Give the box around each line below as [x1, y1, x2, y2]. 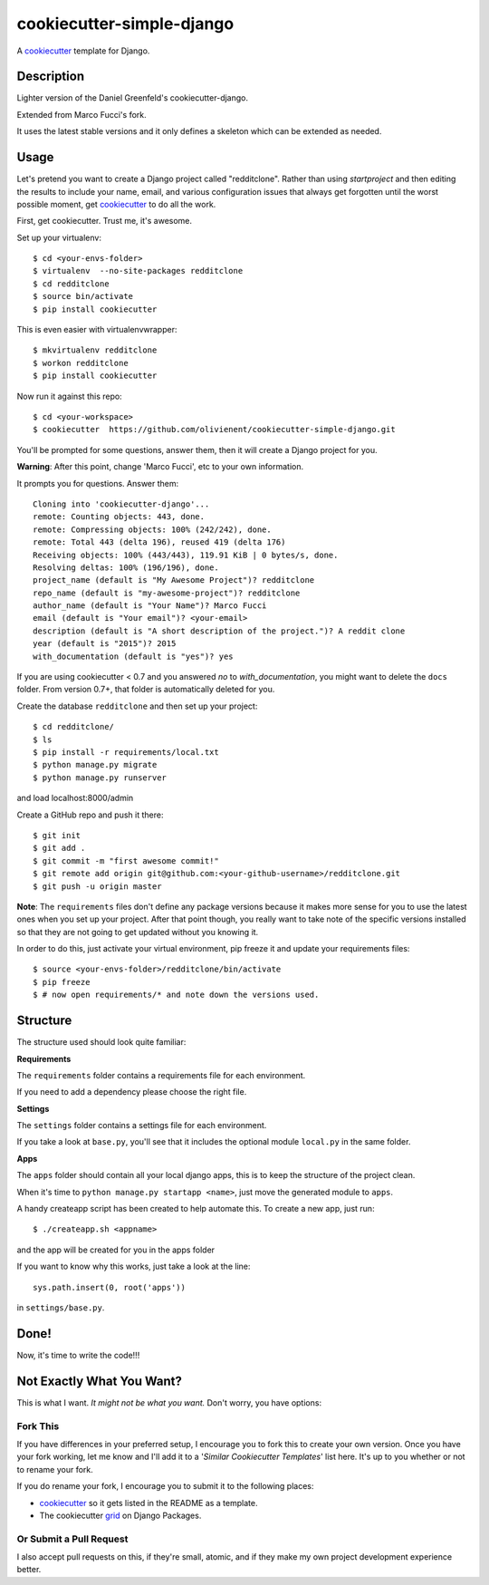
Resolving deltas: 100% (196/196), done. [33, 562, 219, 573]
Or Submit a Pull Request [16, 1532, 129, 1545]
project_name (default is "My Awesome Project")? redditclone [33, 575, 315, 585]
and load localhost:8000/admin [16, 793, 134, 804]
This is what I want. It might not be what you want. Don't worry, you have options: [16, 1397, 321, 1408]
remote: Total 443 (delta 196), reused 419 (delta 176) [33, 537, 286, 547]
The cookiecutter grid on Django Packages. [39, 1510, 202, 1521]
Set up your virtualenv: [16, 232, 101, 243]
